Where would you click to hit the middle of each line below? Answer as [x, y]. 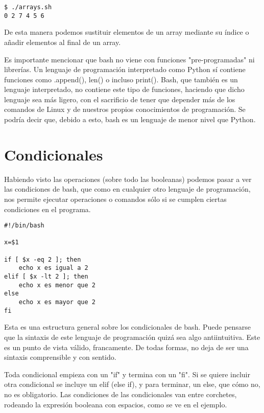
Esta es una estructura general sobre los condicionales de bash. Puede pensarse [128, 327]
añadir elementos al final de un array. [63, 42]
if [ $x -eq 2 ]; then [43, 259]
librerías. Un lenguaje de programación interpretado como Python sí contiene [125, 69]
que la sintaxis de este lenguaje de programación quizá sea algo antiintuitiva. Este [132, 337]
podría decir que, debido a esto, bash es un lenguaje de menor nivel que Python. [130, 119]
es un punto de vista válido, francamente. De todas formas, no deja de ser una [126, 347]
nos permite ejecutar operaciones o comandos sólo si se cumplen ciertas [115, 199]
